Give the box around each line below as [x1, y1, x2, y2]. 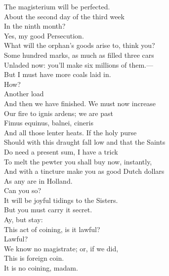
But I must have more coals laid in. [4, 69, 111, 79]
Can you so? [4, 185, 42, 196]
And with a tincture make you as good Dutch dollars [4, 166, 165, 176]
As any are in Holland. [4, 175, 73, 186]
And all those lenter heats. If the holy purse [4, 127, 137, 137]
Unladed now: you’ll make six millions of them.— [4, 59, 153, 70]
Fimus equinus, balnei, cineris [4, 118, 93, 128]
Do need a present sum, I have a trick [4, 146, 118, 157]
